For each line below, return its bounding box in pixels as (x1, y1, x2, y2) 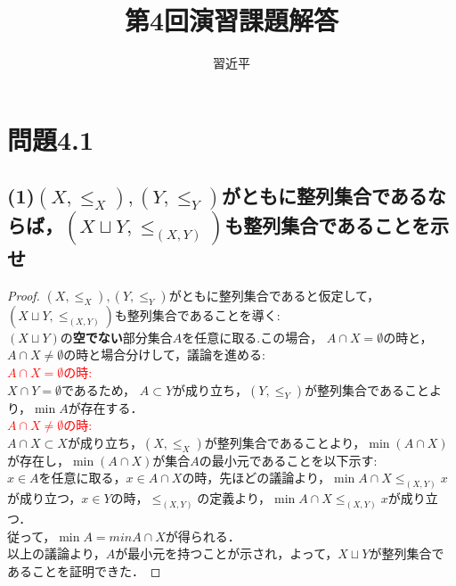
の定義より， (197, 489, 272, 508)
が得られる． (165, 526, 240, 545)
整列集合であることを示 (243, 210, 449, 238)
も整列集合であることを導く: (114, 305, 281, 324)
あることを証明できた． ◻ (7, 561, 161, 580)
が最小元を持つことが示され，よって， (115, 544, 338, 563)
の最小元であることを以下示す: (199, 450, 378, 469)
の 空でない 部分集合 (60, 327, 173, 346)
